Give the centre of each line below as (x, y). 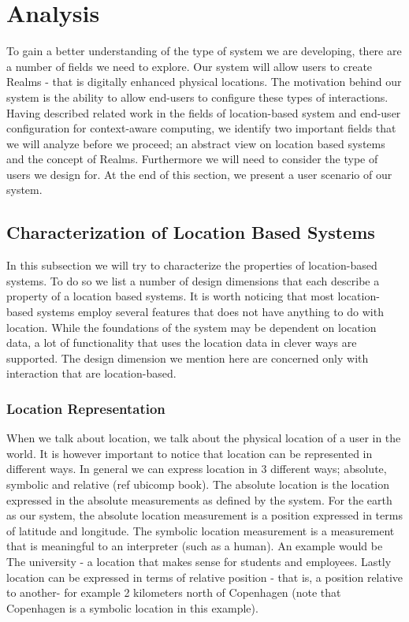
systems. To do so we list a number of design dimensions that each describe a (193, 280)
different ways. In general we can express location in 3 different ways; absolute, (197, 469)
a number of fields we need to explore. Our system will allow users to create (190, 66)
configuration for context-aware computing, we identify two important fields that (201, 128)
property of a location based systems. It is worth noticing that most (170, 296)
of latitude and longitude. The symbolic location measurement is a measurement (201, 530)
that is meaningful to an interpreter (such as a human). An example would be (195, 546)
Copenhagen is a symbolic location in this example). (132, 607)
